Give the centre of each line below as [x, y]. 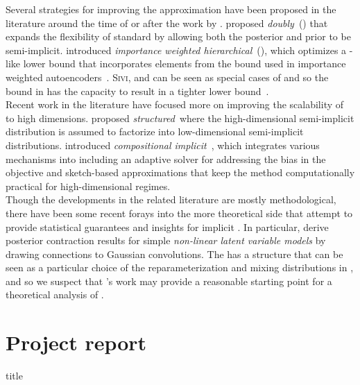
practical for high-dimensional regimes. [88, 186]
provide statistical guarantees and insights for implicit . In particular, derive [167, 226]
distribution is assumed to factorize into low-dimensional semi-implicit [155, 131]
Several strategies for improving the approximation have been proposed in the [171, 9]
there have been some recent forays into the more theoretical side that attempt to [179, 213]
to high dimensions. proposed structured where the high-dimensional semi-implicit [180, 118]
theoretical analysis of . [55, 294]
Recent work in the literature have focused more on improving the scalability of [175, 104]
